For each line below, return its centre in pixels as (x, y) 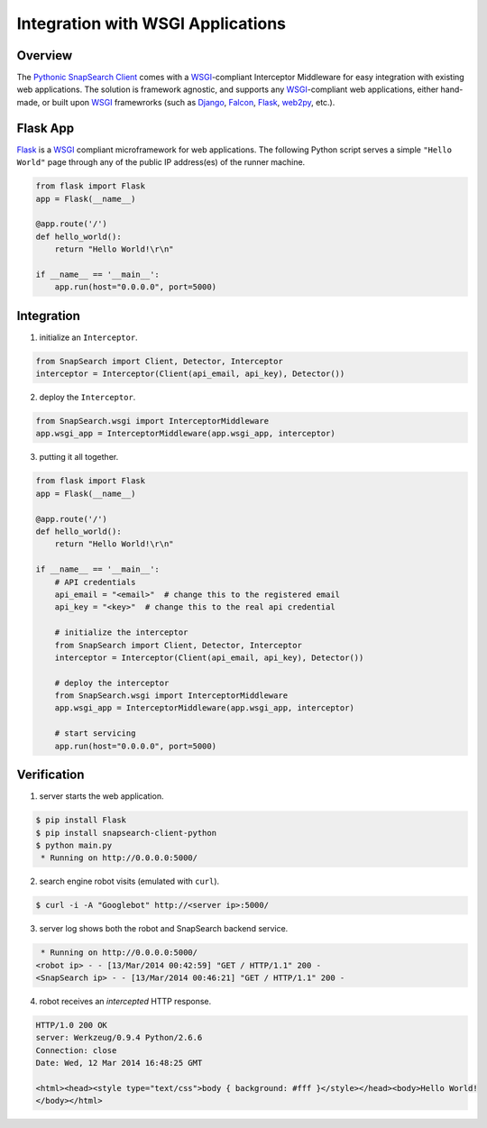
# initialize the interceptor (121, 633)
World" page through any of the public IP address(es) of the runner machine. (161, 162)
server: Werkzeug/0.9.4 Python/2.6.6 (119, 1038)
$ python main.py (74, 845)
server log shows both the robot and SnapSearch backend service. (164, 929)
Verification (51, 775)
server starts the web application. (101, 796)
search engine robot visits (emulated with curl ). (129, 881)
